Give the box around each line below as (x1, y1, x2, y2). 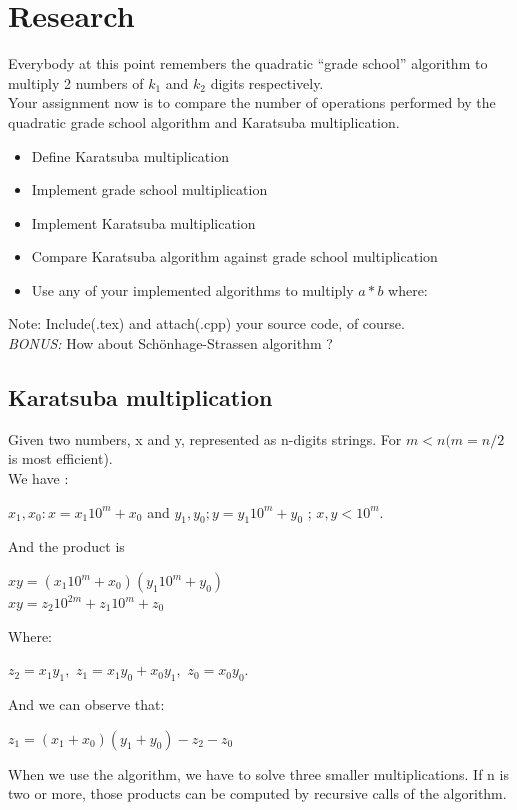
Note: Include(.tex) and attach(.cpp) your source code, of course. (8, 313, 405, 334)
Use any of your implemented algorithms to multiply (31, 279, 354, 300)
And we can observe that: (8, 694, 165, 715)
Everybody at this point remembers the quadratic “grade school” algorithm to (8, 53, 488, 74)
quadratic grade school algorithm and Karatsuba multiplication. (8, 111, 400, 132)
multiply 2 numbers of (8, 72, 144, 93)
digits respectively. (210, 72, 324, 93)
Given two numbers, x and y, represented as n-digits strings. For (8, 428, 402, 449)
